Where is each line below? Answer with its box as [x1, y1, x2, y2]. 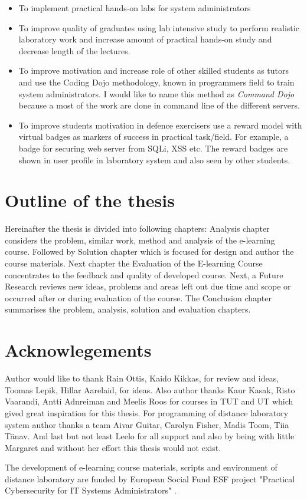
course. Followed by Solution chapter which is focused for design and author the [5, 245, 294, 258]
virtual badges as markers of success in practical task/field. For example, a [18, 130, 289, 143]
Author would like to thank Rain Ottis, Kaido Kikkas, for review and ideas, [5, 372, 279, 384]
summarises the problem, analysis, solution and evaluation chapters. [5, 303, 251, 315]
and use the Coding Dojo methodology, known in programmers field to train [18, 75, 295, 88]
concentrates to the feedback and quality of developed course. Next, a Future [5, 268, 283, 281]
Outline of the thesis [5, 188, 175, 212]
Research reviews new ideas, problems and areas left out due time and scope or [5, 280, 291, 292]
